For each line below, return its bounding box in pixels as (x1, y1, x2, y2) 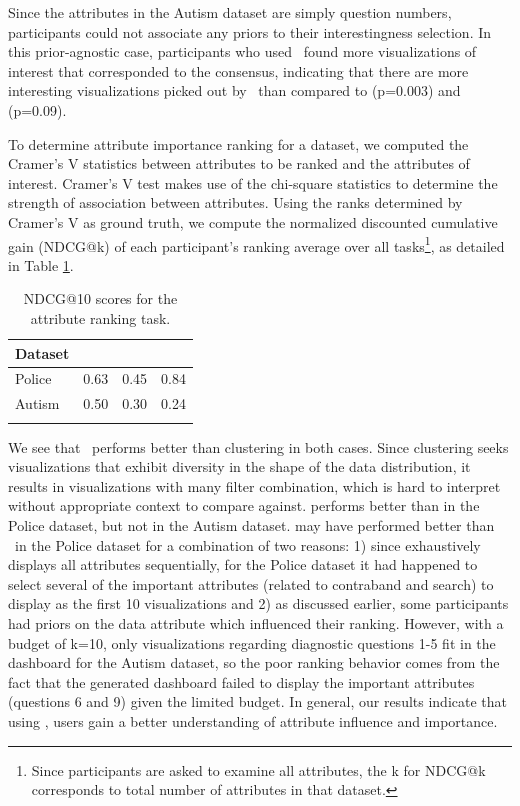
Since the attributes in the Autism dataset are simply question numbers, (8, 2, 452, 22)
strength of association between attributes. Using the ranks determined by (8, 192, 463, 213)
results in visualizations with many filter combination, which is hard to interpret (8, 475, 501, 496)
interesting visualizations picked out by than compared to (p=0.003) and (8, 80, 461, 101)
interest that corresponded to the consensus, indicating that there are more (8, 60, 469, 81)
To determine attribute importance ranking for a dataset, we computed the (8, 133, 469, 154)
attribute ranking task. (30, 307, 171, 328)
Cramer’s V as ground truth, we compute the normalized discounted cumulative (8, 211, 498, 232)
